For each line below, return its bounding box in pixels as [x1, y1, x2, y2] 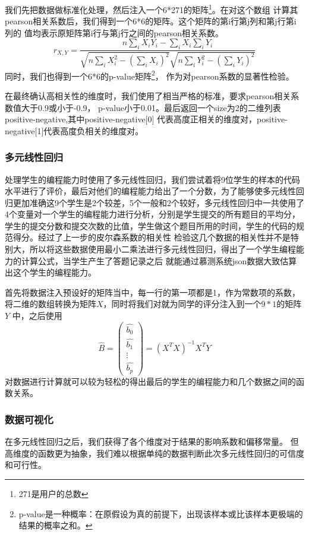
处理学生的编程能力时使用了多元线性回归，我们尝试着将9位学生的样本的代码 [5, 173, 300, 185]
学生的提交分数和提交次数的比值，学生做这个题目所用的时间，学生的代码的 [5, 219, 296, 232]
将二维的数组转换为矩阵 [5, 297, 96, 310]
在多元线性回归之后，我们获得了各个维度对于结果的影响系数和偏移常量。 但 [5, 435, 299, 448]
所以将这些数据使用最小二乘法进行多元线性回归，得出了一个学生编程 [29, 243, 296, 255]
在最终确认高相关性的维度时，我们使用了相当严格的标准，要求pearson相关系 [5, 89, 299, 102]
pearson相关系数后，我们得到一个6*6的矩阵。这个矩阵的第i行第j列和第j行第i [5, 15, 297, 27]
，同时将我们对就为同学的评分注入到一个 [103, 297, 261, 310]
